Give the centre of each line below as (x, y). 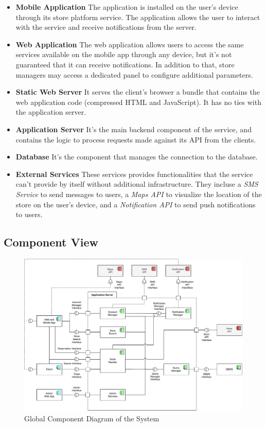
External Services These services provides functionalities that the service (134, 174)
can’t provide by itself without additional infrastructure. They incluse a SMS (137, 184)
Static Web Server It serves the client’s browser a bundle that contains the (138, 92)
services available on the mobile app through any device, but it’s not (124, 54)
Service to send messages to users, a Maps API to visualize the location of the (139, 194)
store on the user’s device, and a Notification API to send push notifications (136, 204)
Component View (51, 242)
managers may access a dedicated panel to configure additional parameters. (134, 74)
